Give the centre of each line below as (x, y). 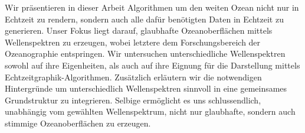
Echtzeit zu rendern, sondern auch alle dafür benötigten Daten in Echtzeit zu (144, 19)
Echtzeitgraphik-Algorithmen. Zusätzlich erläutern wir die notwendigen (133, 77)
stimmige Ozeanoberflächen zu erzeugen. (78, 123)
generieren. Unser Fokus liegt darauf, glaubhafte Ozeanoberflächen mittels (139, 30)
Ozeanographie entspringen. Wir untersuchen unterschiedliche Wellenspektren (145, 53)
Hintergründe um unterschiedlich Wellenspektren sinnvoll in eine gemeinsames (146, 88)
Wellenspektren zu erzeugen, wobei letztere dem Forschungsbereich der (133, 42)
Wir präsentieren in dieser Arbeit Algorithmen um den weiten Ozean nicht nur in (152, 7)
